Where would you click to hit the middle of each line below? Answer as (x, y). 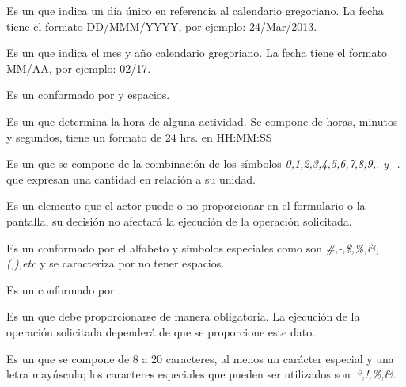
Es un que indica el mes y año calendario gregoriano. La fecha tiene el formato (197, 53)
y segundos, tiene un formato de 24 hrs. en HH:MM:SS (139, 137)
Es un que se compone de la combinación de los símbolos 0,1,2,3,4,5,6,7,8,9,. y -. (203, 163)
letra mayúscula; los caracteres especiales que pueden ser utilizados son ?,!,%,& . (201, 374)
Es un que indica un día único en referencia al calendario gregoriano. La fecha (195, 10)
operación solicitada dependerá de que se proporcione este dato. (161, 331)
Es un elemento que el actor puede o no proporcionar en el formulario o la (186, 205)
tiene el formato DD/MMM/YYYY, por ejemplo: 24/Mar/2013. (162, 26)
